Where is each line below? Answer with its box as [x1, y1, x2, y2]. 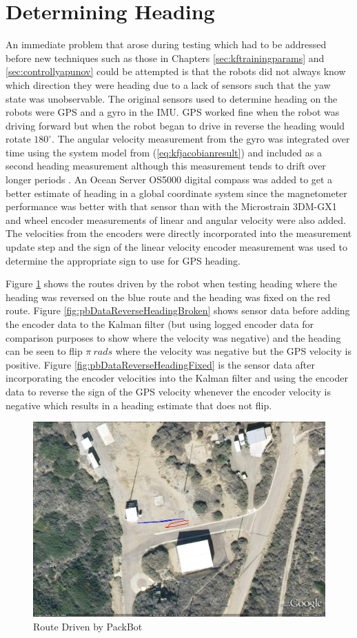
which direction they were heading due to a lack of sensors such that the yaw [6, 77, 331, 92]
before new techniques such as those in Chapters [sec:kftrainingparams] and [6, 50, 325, 65]
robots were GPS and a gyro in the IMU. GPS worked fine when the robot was [6, 105, 340, 119]
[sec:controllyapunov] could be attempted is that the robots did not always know [6, 64, 346, 79]
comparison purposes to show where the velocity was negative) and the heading [6, 330, 341, 344]
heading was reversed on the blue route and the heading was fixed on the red [6, 289, 331, 304]
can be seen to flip [6, 344, 83, 358]
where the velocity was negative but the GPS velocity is [115, 344, 351, 358]
